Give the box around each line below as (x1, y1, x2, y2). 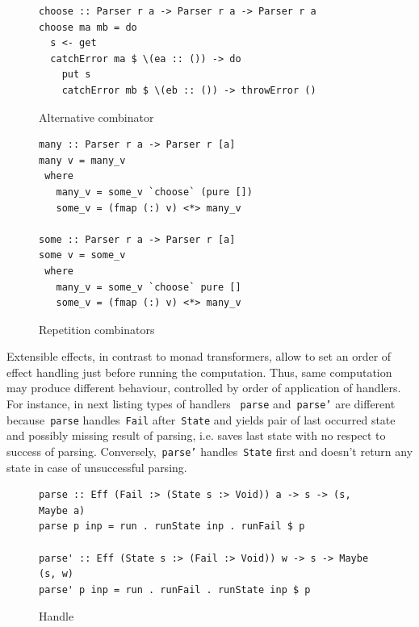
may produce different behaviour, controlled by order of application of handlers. (6, 379, 401, 396)
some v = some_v (39, 249, 126, 261)
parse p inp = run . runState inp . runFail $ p (39, 520, 305, 533)
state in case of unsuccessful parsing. (6, 458, 187, 475)
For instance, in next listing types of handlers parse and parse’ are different (6, 395, 396, 412)
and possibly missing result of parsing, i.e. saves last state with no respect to (6, 427, 386, 444)
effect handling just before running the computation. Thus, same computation (6, 363, 392, 380)
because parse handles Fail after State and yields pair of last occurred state (6, 411, 396, 428)
